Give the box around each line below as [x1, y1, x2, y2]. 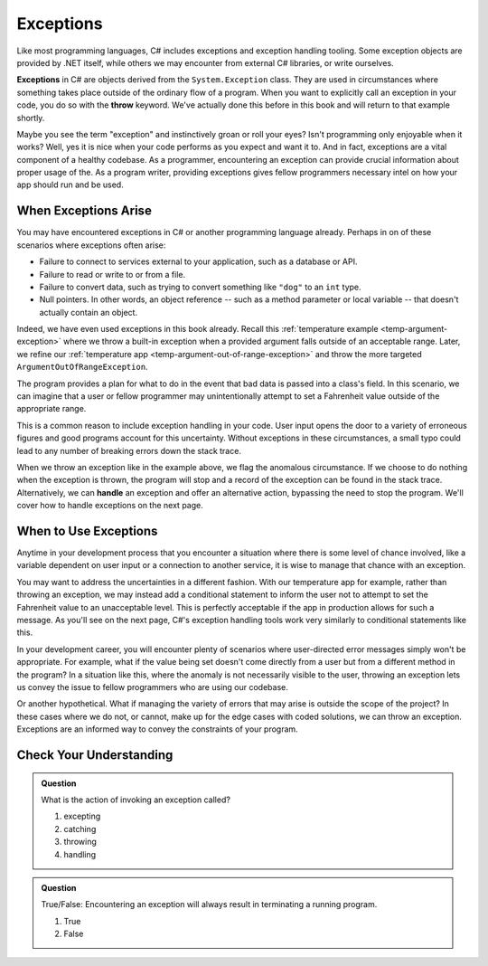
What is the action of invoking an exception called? [41, 794, 230, 805]
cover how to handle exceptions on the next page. [16, 500, 203, 511]
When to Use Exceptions [16, 523, 158, 538]
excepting [63, 810, 101, 822]
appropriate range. [16, 403, 87, 414]
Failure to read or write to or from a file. [39, 269, 186, 279]
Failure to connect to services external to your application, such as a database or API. [39, 256, 358, 267]
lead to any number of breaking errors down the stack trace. [16, 445, 241, 456]
